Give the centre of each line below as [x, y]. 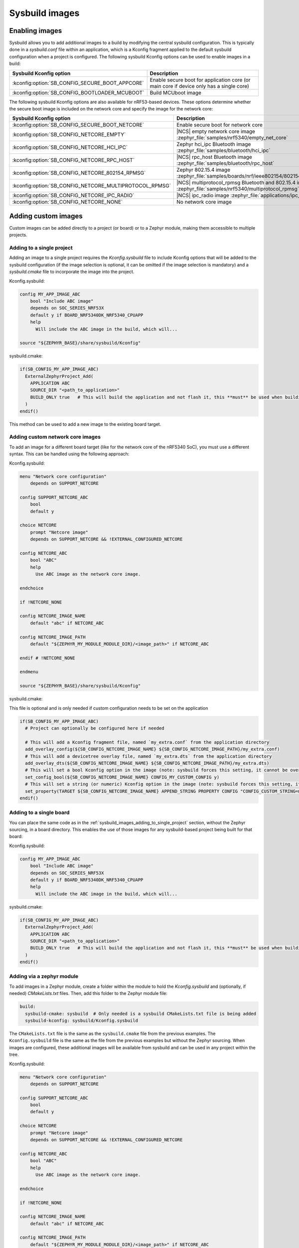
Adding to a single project [41, 248]
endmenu [29, 672]
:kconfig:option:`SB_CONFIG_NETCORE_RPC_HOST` [73, 160]
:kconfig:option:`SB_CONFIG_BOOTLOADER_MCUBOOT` [78, 92]
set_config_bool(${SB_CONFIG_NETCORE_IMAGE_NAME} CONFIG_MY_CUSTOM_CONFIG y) [122, 777]
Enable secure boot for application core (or [200, 80]
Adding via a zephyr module [44, 976]
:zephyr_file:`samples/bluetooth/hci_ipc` [224, 151]
